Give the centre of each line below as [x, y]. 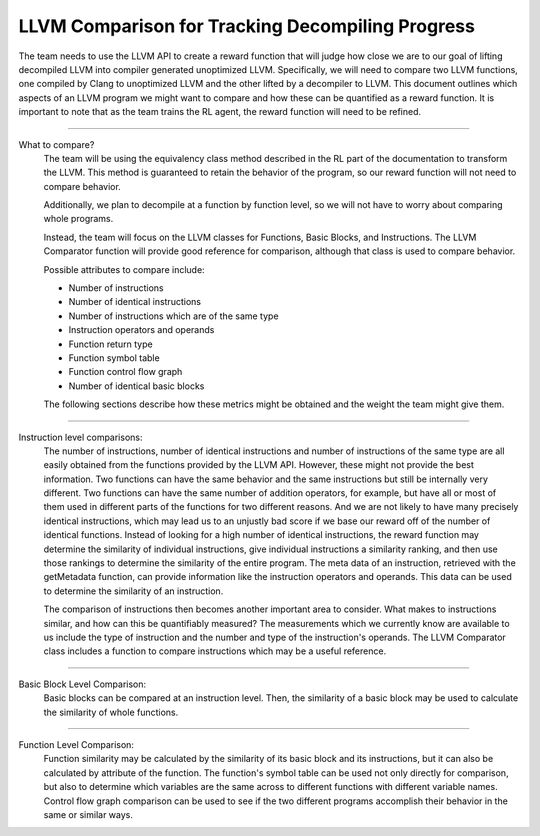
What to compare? [56, 144]
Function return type [111, 344]
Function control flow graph [125, 372]
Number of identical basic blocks [136, 386]
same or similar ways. [88, 814]
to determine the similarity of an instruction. [133, 591]
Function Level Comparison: [76, 744]
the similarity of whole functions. [111, 712]
